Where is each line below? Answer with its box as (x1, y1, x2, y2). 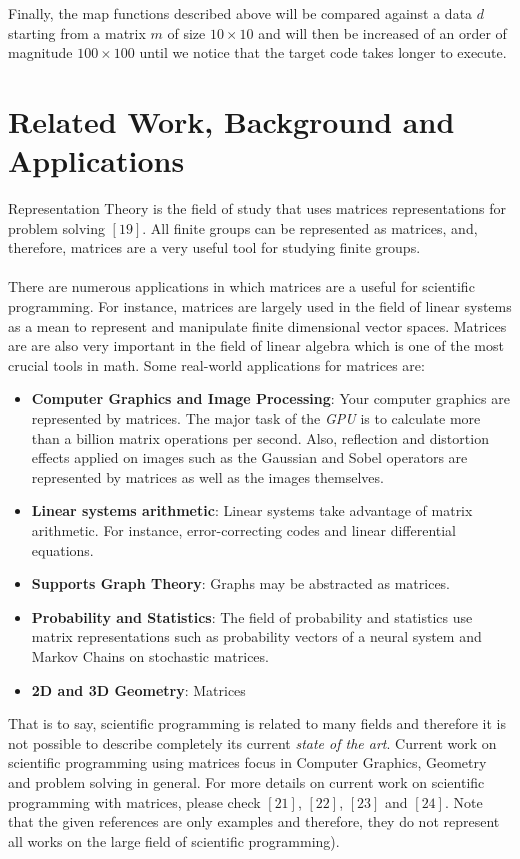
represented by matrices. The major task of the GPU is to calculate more (31, 408, 481, 429)
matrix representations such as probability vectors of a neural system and (31, 626, 482, 647)
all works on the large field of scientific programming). (8, 830, 340, 851)
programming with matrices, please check (8, 791, 261, 812)
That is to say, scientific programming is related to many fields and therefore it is (8, 713, 507, 734)
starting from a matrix (8, 22, 146, 43)
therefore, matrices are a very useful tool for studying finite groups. (8, 237, 421, 258)
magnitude (8, 42, 73, 63)
